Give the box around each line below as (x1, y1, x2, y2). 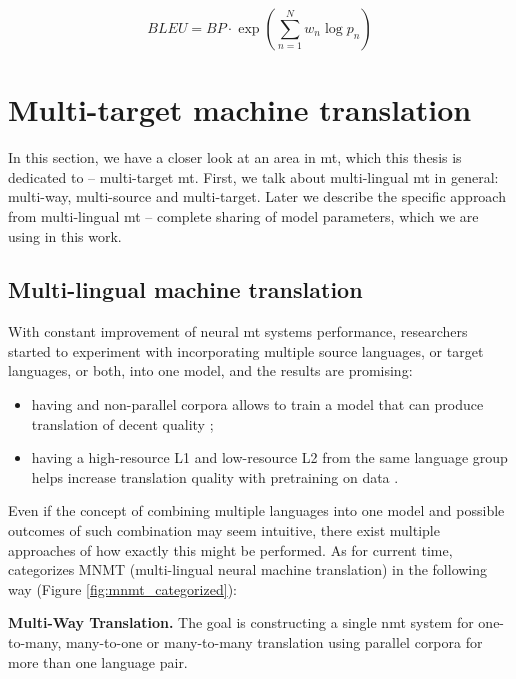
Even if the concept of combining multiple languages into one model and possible (8, 500, 505, 521)
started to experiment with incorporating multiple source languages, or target (8, 340, 484, 361)
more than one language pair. (8, 651, 188, 672)
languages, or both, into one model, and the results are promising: (8, 360, 413, 381)
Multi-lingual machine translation (8, 274, 363, 305)
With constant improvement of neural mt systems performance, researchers (8, 321, 468, 342)
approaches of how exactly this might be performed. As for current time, (8, 539, 453, 560)
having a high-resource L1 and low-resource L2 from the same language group (31, 447, 508, 468)
